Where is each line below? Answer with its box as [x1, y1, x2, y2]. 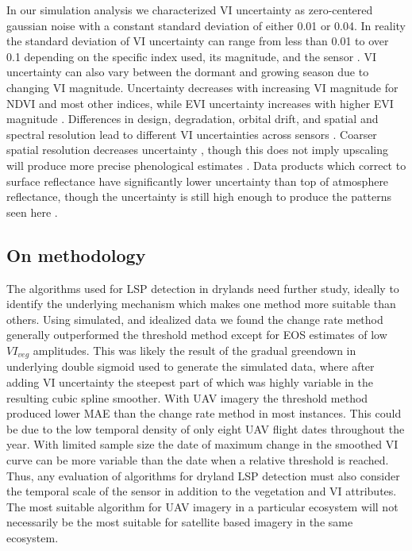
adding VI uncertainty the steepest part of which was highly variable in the [6, 373, 373, 390]
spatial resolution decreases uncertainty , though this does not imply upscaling [6, 141, 388, 158]
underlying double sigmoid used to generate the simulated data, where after [6, 358, 375, 375]
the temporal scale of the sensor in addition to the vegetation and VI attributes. [6, 483, 397, 499]
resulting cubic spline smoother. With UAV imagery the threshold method [6, 389, 368, 406]
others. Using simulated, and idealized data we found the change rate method [6, 310, 383, 327]
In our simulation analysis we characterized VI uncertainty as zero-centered [6, 2, 373, 17]
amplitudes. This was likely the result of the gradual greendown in [33, 341, 356, 358]
